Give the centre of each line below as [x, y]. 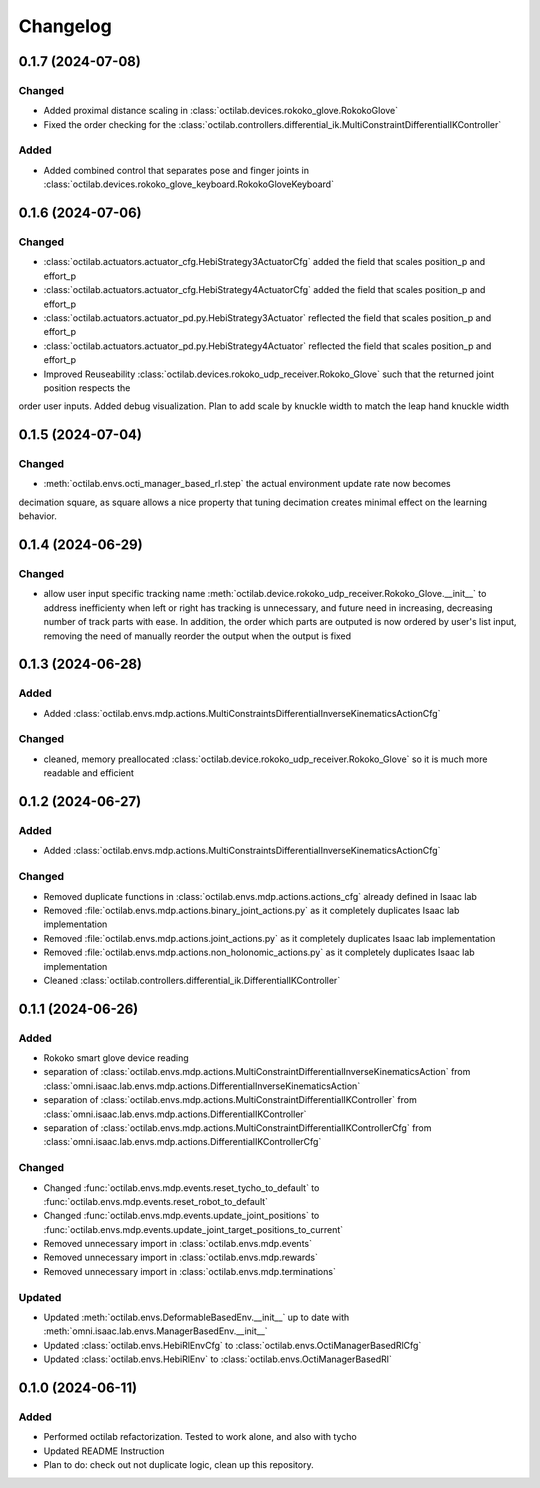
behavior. [37, 516]
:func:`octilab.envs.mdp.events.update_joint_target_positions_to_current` [193, 1229]
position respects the [87, 387]
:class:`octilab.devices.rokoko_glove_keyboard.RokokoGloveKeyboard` [189, 184]
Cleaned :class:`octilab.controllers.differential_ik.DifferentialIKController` [192, 980]
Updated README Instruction [104, 1451]
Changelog [65, 26]
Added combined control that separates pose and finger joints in [176, 170]
